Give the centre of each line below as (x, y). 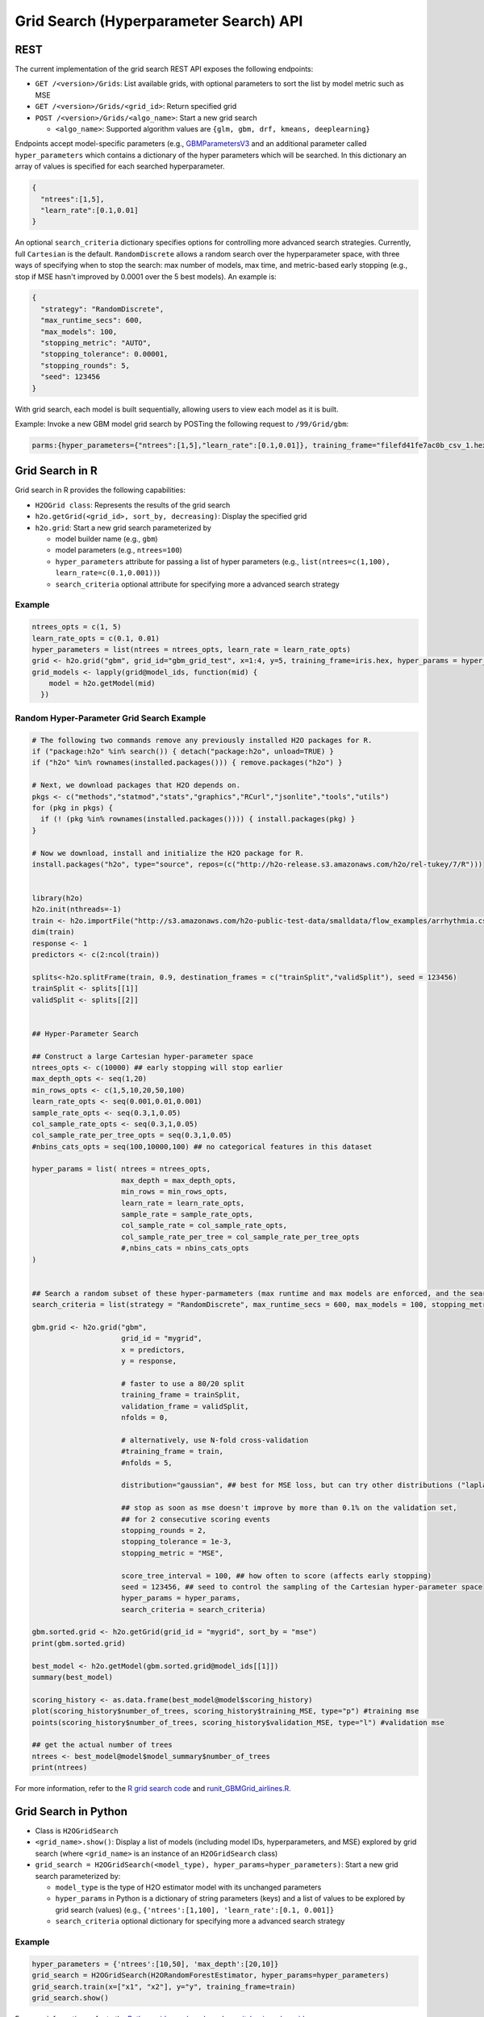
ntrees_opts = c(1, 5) (77, 627)
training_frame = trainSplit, (181, 1395)
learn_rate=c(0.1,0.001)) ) (108, 573)
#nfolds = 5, (147, 1463)
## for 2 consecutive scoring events (196, 1519)
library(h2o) (58, 898)
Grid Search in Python (71, 1811)
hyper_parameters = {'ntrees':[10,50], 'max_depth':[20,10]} (155, 1964)
